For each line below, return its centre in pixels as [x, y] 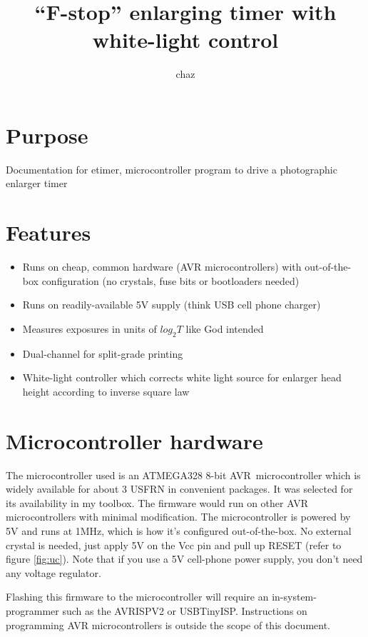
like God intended [225, 328]
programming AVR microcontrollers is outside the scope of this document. [168, 625]
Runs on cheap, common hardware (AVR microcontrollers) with [162, 267]
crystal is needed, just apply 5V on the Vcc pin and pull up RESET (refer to [174, 545]
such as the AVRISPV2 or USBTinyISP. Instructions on [185, 610]
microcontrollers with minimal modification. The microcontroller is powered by [178, 517]
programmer [32, 610]
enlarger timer [37, 183]
